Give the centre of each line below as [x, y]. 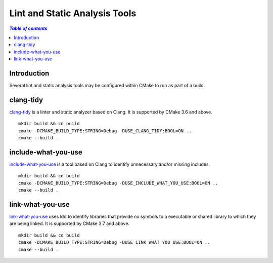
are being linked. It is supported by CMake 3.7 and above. [70, 223]
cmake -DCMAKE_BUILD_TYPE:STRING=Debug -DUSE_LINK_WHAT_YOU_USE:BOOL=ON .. [114, 242]
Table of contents [28, 28]
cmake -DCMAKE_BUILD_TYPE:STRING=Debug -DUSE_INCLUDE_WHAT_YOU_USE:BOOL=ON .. [118, 183]
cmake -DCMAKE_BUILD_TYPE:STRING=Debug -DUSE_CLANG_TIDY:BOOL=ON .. [105, 131]
